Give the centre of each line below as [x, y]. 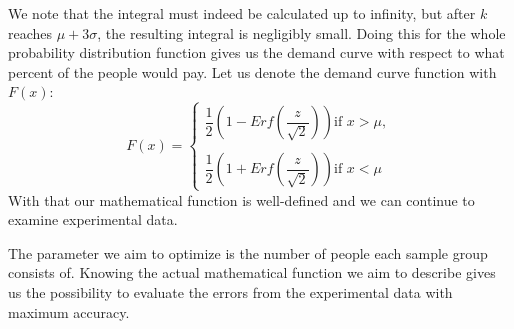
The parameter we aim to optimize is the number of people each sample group [248, 252]
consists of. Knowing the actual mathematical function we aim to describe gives [252, 272]
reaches [30, 32]
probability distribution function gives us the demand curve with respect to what [256, 52]
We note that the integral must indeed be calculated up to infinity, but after [242, 13]
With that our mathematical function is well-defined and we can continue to [241, 199]
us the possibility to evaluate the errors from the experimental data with [230, 291]
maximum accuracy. [69, 311]
